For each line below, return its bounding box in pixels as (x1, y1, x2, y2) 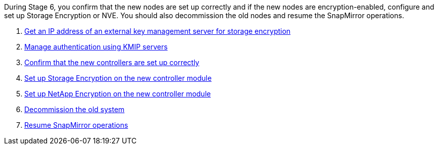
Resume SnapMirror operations (24, 121, 128, 129)
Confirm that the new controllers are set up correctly (24, 58, 199, 67)
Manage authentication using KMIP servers (24, 42, 168, 51)
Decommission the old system (24, 105, 125, 114)
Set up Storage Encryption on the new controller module (24, 74, 212, 82)
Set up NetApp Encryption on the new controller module (24, 89, 211, 98)
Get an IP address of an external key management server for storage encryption (24, 27, 291, 35)
